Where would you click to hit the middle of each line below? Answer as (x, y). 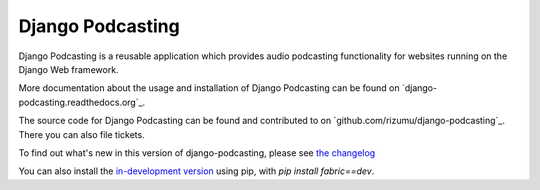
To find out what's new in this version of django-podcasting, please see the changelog (197, 152)
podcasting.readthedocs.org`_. (82, 102)
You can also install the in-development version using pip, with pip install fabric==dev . (196, 171)
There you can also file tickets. (81, 134)
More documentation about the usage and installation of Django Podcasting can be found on (209, 88)
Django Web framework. (68, 69)
